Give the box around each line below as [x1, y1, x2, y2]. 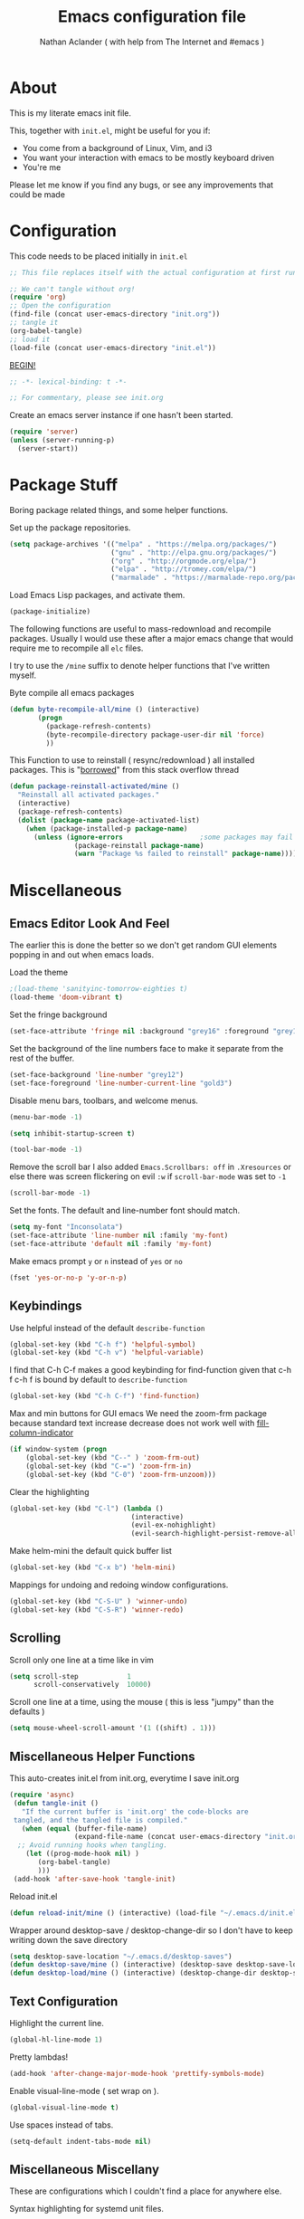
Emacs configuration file [57, 6, 247, 27]
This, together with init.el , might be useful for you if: [9, 125, 211, 136]
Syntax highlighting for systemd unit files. [9, 2204, 165, 2214]
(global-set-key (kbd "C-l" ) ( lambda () [9, 1504, 165, 1513]
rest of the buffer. [9, 1052, 75, 1063]
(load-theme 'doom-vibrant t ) [9, 993, 124, 1002]
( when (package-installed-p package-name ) [25, 824, 188, 833]
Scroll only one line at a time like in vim [9, 1654, 154, 1665]
